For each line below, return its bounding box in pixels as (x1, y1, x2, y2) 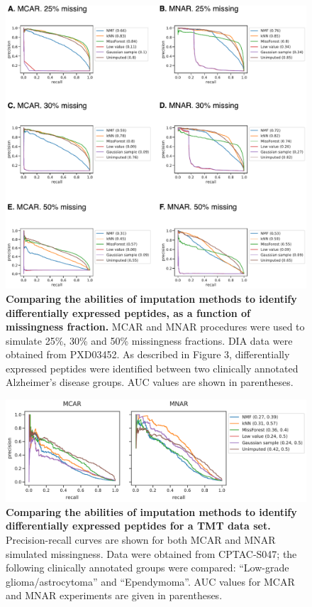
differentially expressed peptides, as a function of (6, 305, 250, 320)
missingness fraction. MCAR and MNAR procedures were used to (6, 319, 305, 334)
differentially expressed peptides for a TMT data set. (6, 518, 271, 533)
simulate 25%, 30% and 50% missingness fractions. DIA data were (6, 333, 293, 348)
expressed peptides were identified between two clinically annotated (6, 360, 299, 375)
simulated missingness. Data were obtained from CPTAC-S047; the (6, 546, 297, 561)
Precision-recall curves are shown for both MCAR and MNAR (6, 532, 276, 547)
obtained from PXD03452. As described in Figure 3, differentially (6, 347, 290, 362)
